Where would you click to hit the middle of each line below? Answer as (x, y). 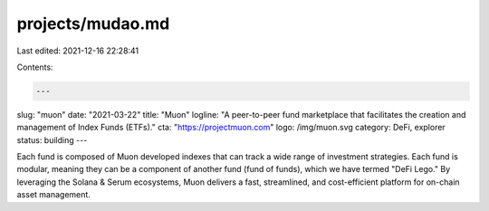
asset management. (53, 195)
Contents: (35, 67)
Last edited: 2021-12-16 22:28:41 (78, 51)
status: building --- (52, 139)
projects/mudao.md (93, 24)
